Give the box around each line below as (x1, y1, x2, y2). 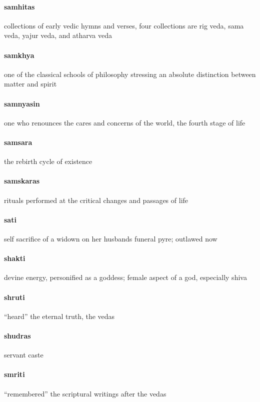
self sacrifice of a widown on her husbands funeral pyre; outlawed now (4, 233, 217, 243)
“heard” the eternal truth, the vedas (4, 310, 115, 321)
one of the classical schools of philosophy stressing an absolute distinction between (4, 68, 256, 79)
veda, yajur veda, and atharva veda (4, 30, 112, 40)
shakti (4, 253, 25, 263)
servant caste (4, 349, 43, 360)
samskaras (4, 175, 40, 186)
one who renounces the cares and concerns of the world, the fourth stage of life (4, 117, 245, 127)
